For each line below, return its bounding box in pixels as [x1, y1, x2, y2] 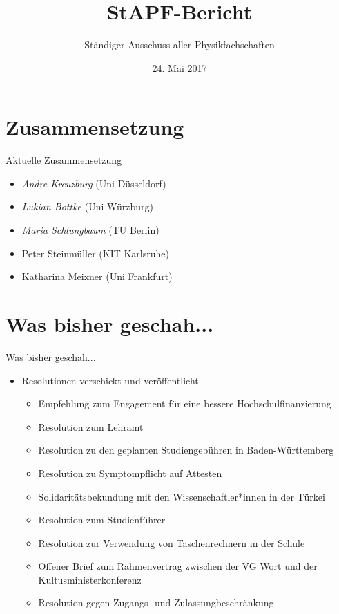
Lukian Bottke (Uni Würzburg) [21, 199, 153, 214]
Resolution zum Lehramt [38, 419, 144, 434]
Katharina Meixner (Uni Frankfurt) [21, 269, 173, 283]
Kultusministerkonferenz [38, 572, 142, 586]
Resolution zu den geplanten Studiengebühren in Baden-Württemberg [38, 443, 334, 457]
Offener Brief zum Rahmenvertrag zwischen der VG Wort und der [38, 559, 318, 573]
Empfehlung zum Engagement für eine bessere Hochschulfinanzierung [38, 396, 331, 411]
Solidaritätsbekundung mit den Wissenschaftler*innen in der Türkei [38, 489, 325, 503]
